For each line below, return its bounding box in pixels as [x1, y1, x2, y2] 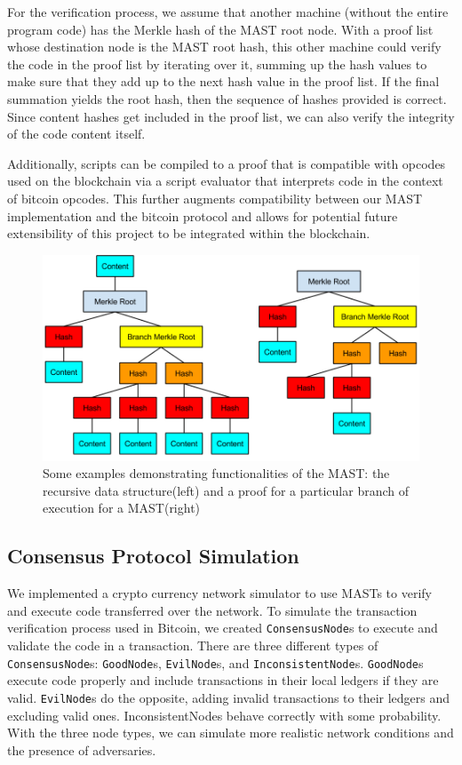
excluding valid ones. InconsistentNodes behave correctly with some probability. [7, 705, 442, 724]
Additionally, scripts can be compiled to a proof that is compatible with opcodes [7, 154, 446, 172]
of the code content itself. [7, 124, 146, 143]
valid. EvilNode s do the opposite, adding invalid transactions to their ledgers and [7, 688, 450, 706]
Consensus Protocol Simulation [7, 542, 299, 570]
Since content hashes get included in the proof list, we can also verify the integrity [7, 107, 455, 125]
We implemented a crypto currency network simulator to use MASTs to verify [7, 584, 433, 602]
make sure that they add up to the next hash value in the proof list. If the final [7, 72, 440, 91]
